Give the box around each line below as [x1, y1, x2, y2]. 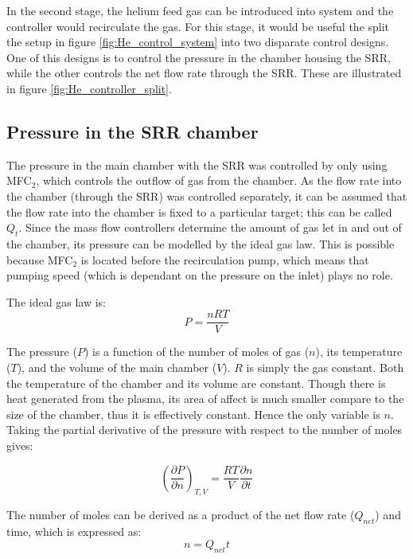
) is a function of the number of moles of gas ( [84, 343, 310, 360]
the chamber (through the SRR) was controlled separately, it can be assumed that [6, 187, 407, 204]
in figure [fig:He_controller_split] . [6, 80, 172, 96]
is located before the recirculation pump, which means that [80, 251, 369, 268]
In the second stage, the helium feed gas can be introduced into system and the [6, 2, 394, 18]
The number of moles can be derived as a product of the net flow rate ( [6, 506, 355, 523]
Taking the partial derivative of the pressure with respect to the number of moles [6, 421, 403, 438]
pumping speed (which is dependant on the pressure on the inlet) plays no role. [6, 267, 393, 283]
